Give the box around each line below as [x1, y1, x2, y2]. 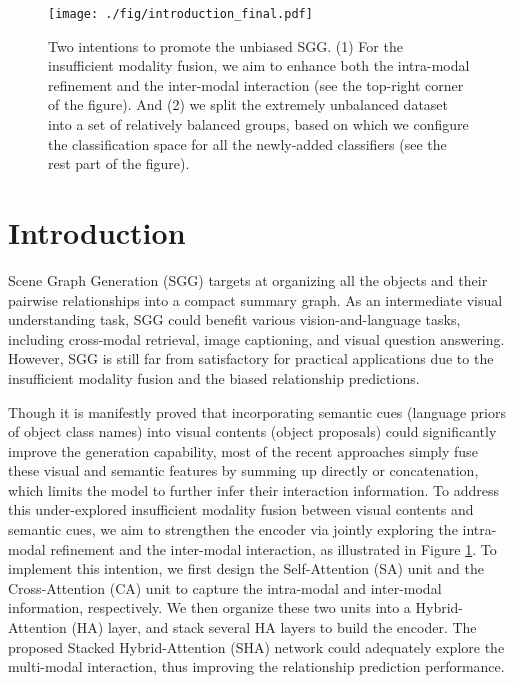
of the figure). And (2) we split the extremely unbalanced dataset [48, 94, 449, 115]
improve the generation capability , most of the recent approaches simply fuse [8, 440, 478, 461]
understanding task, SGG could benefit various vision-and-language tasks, [8, 309, 461, 330]
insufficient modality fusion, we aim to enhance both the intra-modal [48, 55, 470, 76]
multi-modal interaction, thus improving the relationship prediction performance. [8, 656, 505, 677]
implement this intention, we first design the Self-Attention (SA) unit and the [8, 558, 484, 579]
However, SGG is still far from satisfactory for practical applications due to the [8, 348, 494, 369]
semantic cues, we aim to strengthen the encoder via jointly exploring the [8, 519, 458, 540]
